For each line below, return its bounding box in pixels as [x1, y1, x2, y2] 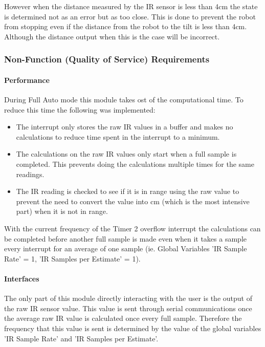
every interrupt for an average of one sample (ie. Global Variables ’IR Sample [4, 243, 247, 254]
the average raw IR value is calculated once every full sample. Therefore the [4, 313, 242, 323]
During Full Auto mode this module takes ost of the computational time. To [4, 94, 244, 105]
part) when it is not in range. [16, 206, 108, 216]
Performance [4, 74, 50, 85]
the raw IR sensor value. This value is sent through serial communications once [4, 302, 252, 313]
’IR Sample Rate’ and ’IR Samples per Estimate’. [4, 333, 159, 343]
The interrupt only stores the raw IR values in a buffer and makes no [16, 121, 233, 132]
